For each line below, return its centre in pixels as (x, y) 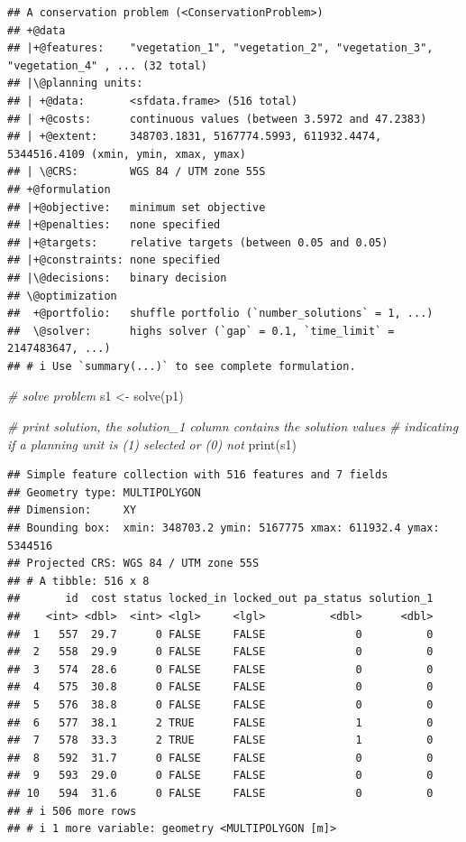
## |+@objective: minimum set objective (137, 207)
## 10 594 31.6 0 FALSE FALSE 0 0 (220, 793)
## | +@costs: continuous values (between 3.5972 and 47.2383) (217, 119)
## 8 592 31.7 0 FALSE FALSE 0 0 (220, 758)
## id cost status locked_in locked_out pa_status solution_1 (220, 599)
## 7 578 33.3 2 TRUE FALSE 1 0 (220, 740)
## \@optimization (62, 296)
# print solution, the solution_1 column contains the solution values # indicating (233, 426)
